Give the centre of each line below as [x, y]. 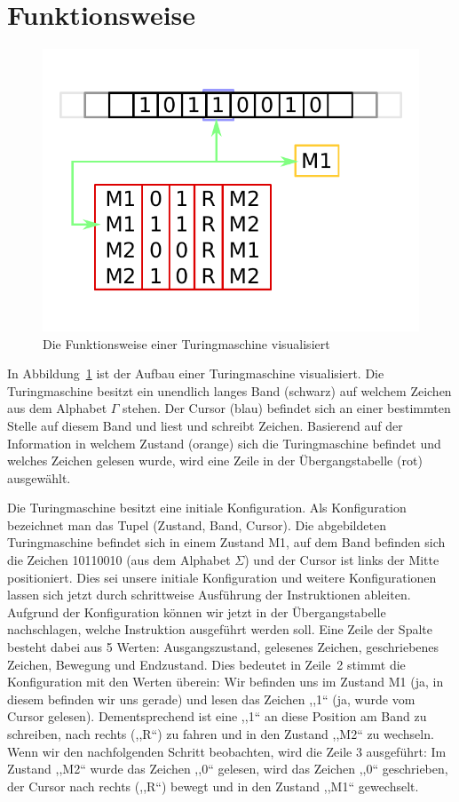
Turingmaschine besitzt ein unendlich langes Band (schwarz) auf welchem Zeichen [229, 390]
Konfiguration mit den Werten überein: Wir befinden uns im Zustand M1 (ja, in [226, 682]
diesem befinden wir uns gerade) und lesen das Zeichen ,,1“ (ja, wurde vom [211, 699]
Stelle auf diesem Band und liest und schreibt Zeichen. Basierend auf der [205, 425]
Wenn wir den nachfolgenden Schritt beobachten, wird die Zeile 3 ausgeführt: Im [227, 751]
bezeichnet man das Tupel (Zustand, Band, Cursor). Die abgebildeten [197, 524]
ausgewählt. [39, 477]
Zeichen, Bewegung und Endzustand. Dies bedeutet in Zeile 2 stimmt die [206, 664]
